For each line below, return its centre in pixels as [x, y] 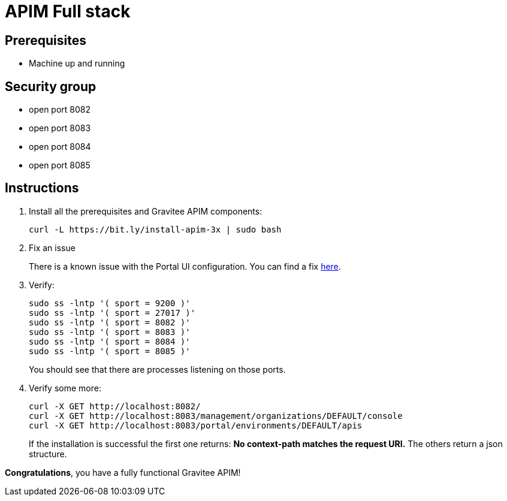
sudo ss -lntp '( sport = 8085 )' [110, 351]
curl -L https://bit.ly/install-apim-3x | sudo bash [155, 229]
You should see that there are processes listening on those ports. [157, 369]
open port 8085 [60, 165]
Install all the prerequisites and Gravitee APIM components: [146, 211]
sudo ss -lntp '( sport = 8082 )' [110, 322]
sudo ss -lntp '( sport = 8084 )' [110, 341]
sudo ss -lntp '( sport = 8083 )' [110, 332]
